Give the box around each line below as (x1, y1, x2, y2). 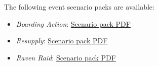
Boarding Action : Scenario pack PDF (16, 18, 131, 29)
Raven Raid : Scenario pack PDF (16, 52, 116, 62)
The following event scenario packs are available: (4, 2, 154, 12)
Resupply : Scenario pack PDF (16, 35, 108, 46)
